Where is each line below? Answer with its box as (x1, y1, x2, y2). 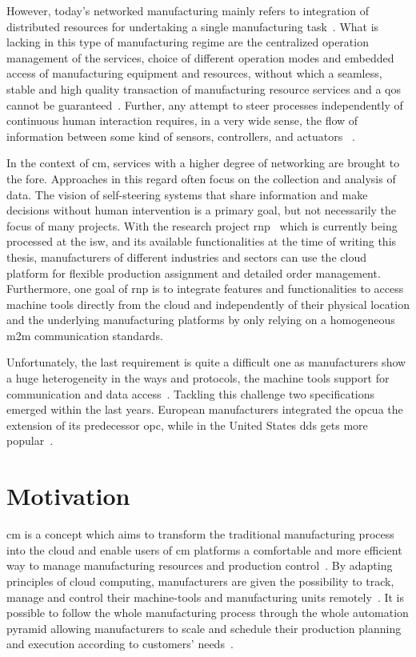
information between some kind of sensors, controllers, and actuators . (6, 127, 355, 144)
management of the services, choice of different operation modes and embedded (6, 49, 394, 66)
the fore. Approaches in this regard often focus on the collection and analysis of (6, 170, 396, 186)
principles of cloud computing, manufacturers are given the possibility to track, (6, 572, 394, 589)
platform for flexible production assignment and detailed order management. (6, 264, 381, 281)
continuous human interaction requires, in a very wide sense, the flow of (6, 112, 358, 129)
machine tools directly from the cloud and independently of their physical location (6, 295, 410, 312)
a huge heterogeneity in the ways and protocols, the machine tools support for (6, 370, 390, 387)
